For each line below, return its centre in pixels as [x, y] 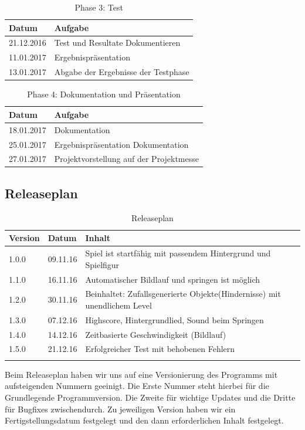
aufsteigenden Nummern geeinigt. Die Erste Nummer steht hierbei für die [137, 386]
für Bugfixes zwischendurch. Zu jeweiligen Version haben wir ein [120, 409]
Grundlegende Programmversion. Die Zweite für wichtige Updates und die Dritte [150, 397]
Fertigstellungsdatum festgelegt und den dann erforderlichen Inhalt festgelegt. [144, 420]
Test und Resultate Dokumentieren [117, 43]
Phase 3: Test [99, 7]
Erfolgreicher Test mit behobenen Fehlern [160, 349]
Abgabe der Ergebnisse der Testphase [122, 72]
